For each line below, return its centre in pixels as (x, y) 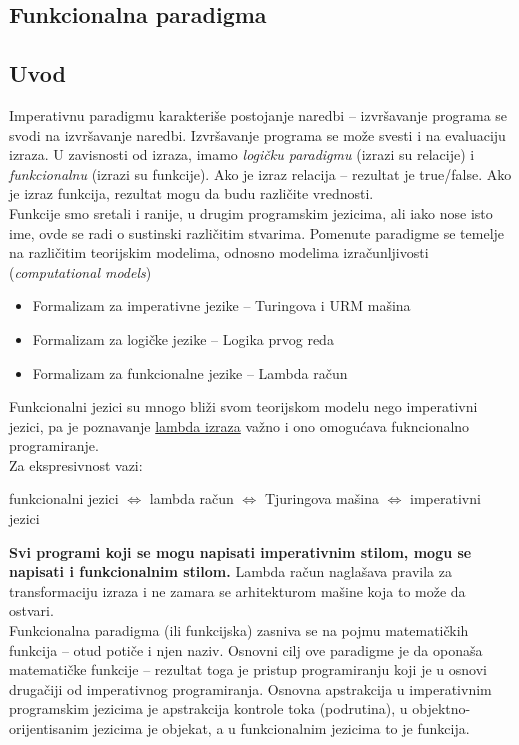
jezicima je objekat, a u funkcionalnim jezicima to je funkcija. (281, 728)
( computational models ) (80, 271)
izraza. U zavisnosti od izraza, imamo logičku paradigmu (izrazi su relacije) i (242, 154)
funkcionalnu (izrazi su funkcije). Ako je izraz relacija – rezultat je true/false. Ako (260, 173)
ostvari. (31, 610)
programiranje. (54, 445)
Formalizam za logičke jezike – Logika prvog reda (183, 338)
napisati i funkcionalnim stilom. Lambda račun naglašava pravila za (230, 571)
